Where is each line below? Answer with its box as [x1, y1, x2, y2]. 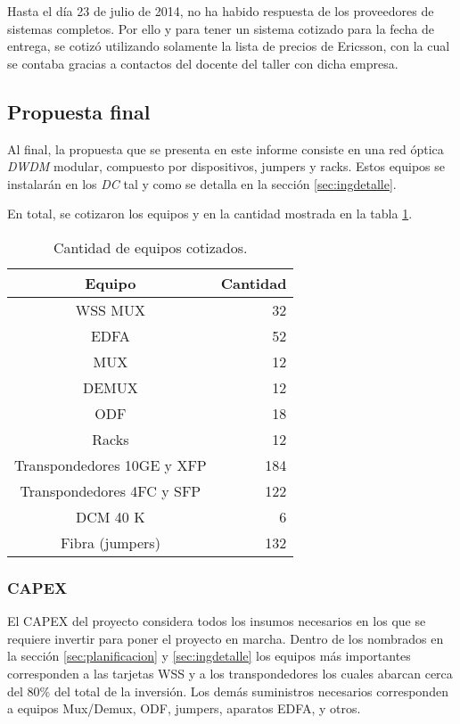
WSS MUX [75, 299, 145, 320]
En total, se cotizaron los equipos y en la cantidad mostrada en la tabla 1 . [7, 204, 413, 223]
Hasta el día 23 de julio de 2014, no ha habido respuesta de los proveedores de [7, 2, 434, 20]
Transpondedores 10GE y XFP [14, 454, 207, 475]
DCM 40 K [76, 506, 145, 527]
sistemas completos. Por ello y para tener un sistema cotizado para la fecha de [7, 19, 435, 37]
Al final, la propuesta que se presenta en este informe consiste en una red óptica [7, 139, 444, 158]
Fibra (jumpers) [60, 531, 160, 553]
